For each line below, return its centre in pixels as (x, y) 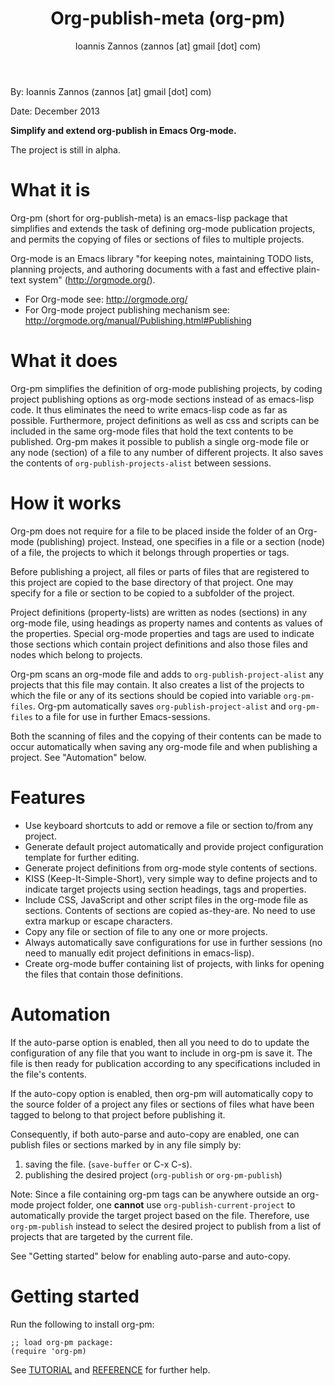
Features (48, 797)
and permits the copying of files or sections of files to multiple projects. (157, 239)
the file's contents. (48, 1074)
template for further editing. (82, 857)
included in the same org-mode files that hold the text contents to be (152, 431)
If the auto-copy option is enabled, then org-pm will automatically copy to (162, 1093)
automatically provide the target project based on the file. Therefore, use (160, 1215)
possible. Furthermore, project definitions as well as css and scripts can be (165, 420)
